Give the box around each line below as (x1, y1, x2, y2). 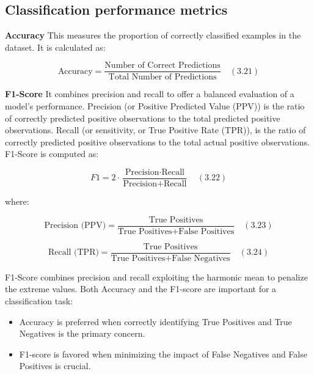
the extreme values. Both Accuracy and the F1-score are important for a (5, 282, 277, 295)
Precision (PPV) (44, 221, 106, 230)
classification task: (5, 294, 73, 307)
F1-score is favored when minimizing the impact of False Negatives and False (19, 347, 307, 360)
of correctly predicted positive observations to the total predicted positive (5, 111, 280, 124)
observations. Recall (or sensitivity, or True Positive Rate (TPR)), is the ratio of (5, 123, 306, 136)
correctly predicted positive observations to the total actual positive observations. (5, 135, 310, 148)
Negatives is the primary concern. (19, 327, 145, 340)
